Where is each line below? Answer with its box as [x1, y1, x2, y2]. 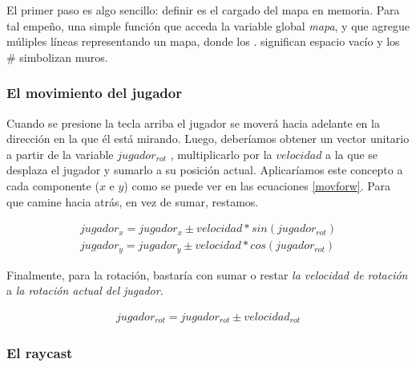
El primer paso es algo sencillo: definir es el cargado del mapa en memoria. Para [6, 2, 400, 18]
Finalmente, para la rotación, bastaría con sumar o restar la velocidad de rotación [6, 266, 408, 283]
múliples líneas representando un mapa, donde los [6, 33, 250, 50]
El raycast [6, 343, 73, 363]
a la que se [325, 145, 378, 162]
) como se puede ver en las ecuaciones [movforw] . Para [123, 177, 390, 194]
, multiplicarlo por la [170, 145, 273, 162]
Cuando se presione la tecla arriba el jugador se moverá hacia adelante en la [6, 114, 380, 131]
